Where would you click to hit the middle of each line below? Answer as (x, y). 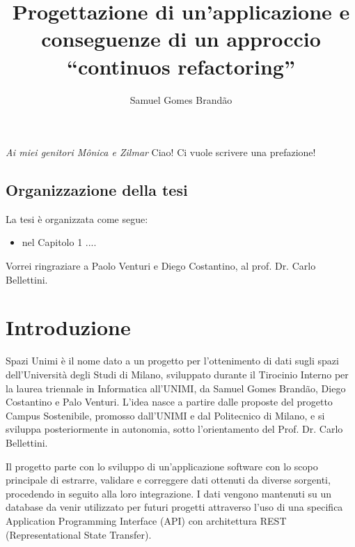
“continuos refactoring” (181, 66)
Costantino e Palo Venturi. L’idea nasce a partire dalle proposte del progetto (169, 402)
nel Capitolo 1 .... (59, 242)
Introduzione (68, 327)
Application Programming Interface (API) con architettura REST (146, 520)
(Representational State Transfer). (79, 534)
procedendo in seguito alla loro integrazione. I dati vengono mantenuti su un (169, 493)
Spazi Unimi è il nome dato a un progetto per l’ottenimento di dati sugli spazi (172, 361)
